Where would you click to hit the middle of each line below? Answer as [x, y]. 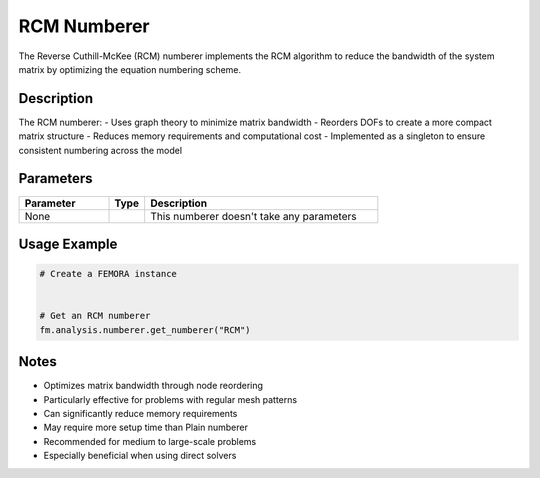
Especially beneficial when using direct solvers [140, 456]
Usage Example [68, 243]
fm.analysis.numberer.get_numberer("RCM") [145, 329]
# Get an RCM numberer [95, 316]
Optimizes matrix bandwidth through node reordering [153, 386]
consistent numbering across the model [100, 150]
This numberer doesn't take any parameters [253, 216]
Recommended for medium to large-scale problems [150, 441]
